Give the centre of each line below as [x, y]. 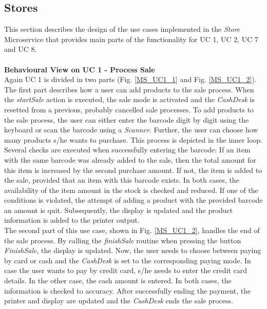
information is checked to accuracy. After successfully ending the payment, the [128, 290]
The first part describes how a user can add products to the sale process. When [129, 89]
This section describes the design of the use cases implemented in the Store [122, 29]
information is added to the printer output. [72, 220]
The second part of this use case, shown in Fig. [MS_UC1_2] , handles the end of [132, 230]
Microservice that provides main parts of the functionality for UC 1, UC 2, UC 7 [131, 39]
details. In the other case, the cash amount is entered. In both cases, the [118, 281]
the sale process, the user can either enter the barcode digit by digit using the [127, 119]
